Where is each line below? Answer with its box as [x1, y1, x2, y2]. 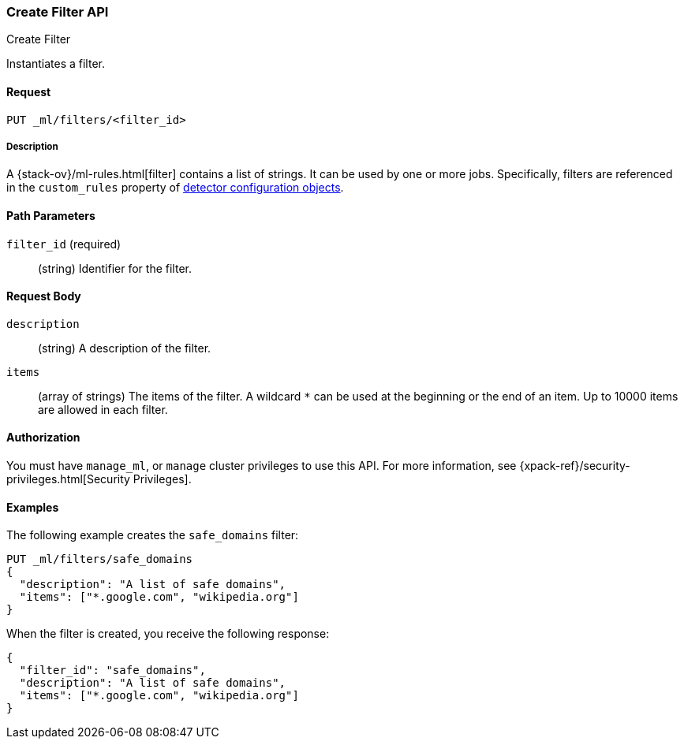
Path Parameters [6, 208, 95, 222]
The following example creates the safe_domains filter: [6, 528, 299, 542]
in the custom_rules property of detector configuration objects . [6, 181, 344, 195]
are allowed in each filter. [38, 402, 168, 416]
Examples [6, 500, 59, 514]
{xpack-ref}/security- [519, 459, 630, 473]
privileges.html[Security [6, 472, 130, 486]
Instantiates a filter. [6, 57, 105, 71]
